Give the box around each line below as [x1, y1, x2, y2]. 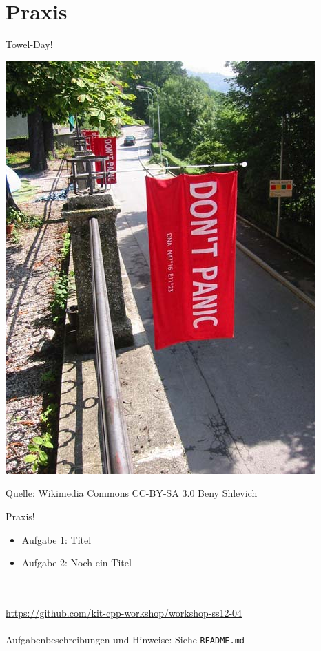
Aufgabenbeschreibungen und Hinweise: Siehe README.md [6, 632, 245, 647]
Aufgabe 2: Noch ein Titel [21, 555, 132, 570]
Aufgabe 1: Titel [21, 532, 92, 546]
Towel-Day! [6, 37, 53, 52]
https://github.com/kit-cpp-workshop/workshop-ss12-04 [6, 605, 242, 619]
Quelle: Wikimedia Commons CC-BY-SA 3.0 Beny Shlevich [6, 486, 258, 500]
